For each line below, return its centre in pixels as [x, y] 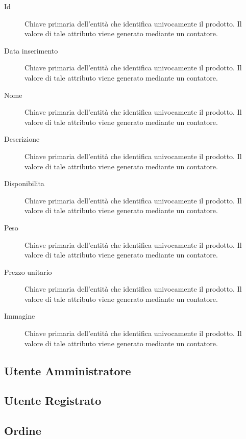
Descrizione [22, 139]
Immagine [20, 316]
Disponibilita [24, 183]
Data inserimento [31, 50]
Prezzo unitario [28, 272]
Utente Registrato [53, 401]
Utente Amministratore [68, 370]
